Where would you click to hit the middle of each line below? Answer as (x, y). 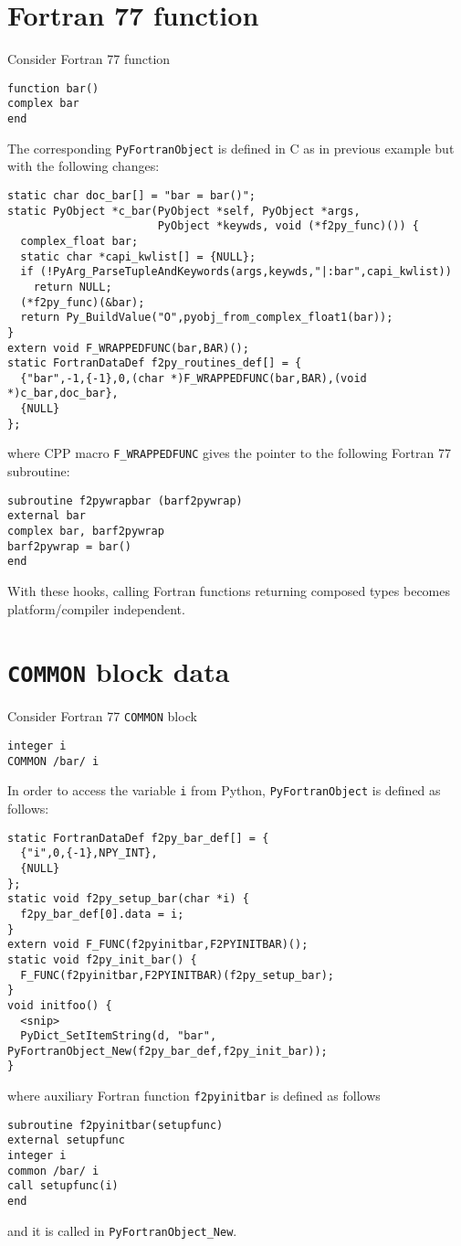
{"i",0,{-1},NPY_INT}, (89, 853)
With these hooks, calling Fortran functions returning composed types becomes (229, 590)
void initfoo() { (60, 1005)
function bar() (53, 88)
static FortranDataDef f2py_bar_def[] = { (138, 838)
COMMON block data (119, 671)
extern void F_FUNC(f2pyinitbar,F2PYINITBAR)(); (158, 945)
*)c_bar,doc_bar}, (63, 394)
